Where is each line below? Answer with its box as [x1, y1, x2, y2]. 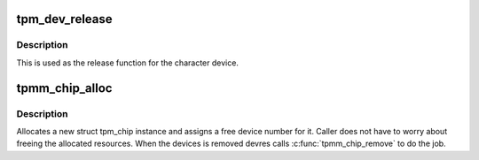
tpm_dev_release [16, 11, 113, 27]
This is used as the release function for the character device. [16, 57, 239, 68]
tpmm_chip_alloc [16, 80, 113, 95]
